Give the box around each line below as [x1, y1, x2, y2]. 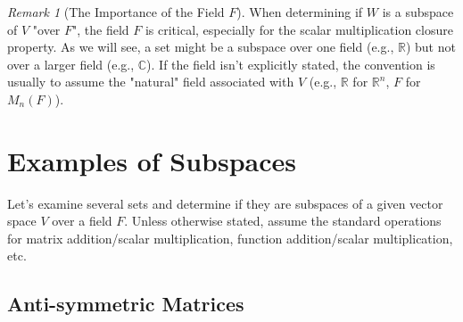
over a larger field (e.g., [7, 54, 135, 73]
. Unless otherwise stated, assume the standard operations [124, 211, 442, 230]
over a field [52, 211, 112, 230]
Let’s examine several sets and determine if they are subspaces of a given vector [7, 194, 443, 212]
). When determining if [236, 3, 363, 21]
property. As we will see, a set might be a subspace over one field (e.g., [7, 37, 394, 56]
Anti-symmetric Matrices [7, 290, 244, 318]
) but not [405, 37, 456, 56]
